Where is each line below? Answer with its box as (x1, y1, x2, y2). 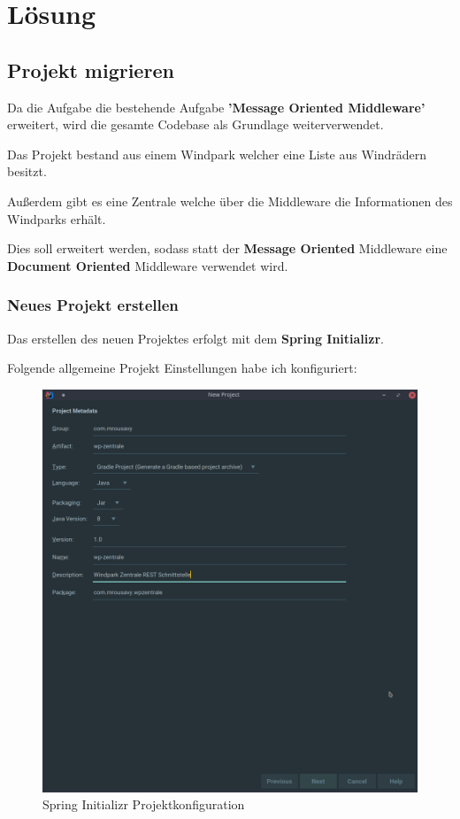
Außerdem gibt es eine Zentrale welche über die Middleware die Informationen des (7, 191, 453, 210)
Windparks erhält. (7, 209, 106, 228)
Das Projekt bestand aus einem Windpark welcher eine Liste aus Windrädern (7, 144, 427, 163)
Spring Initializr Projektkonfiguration (42, 795, 245, 814)
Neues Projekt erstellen (7, 294, 179, 316)
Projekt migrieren (7, 56, 174, 83)
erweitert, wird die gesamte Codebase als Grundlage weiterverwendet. (7, 115, 384, 134)
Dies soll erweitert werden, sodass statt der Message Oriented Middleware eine (7, 239, 448, 258)
